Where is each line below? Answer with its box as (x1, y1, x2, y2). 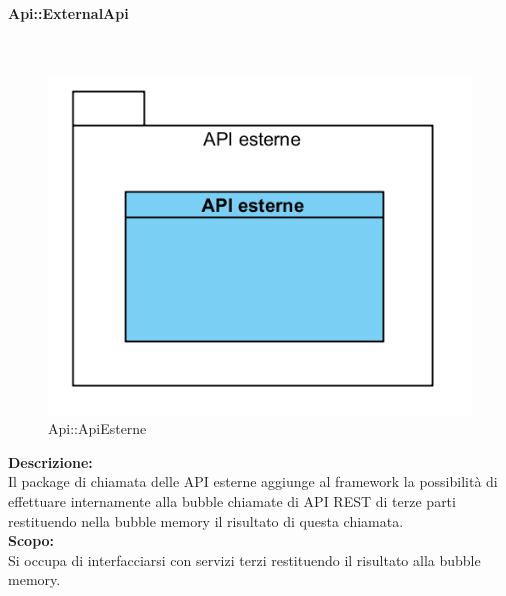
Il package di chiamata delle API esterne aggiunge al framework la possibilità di (8, 471, 498, 492)
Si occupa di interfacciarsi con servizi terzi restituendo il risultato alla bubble (8, 549, 481, 570)
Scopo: (8, 530, 55, 551)
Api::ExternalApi (8, 2, 129, 23)
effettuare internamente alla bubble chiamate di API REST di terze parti (8, 490, 456, 511)
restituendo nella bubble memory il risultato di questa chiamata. (8, 510, 404, 531)
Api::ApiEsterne (48, 418, 147, 439)
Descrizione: (8, 451, 93, 472)
